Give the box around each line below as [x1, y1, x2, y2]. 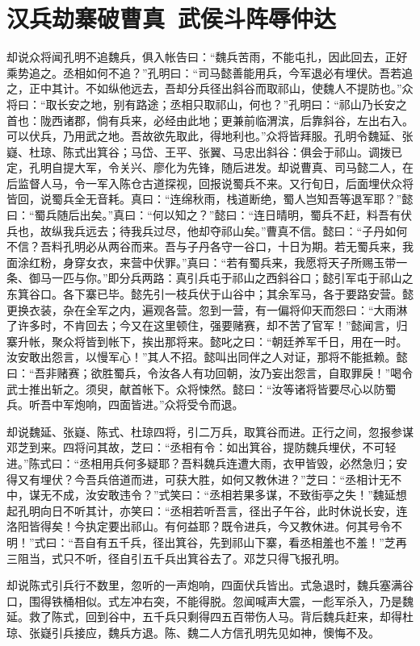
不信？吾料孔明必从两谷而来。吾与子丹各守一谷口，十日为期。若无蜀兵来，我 [6, 238, 414, 255]
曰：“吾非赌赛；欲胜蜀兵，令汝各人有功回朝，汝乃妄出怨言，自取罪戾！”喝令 [6, 365, 414, 381]
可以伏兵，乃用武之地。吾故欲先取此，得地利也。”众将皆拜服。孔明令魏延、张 [6, 127, 414, 144]
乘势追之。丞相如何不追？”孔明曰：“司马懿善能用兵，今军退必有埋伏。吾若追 [6, 64, 414, 81]
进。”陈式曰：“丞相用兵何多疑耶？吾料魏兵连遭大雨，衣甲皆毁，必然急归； [6, 454, 397, 471]
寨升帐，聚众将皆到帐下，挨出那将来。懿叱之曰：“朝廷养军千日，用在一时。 [6, 332, 408, 349]
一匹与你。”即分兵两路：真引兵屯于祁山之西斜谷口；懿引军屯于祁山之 [51, 269, 414, 286]
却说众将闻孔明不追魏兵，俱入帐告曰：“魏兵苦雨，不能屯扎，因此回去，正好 [6, 48, 408, 65]
